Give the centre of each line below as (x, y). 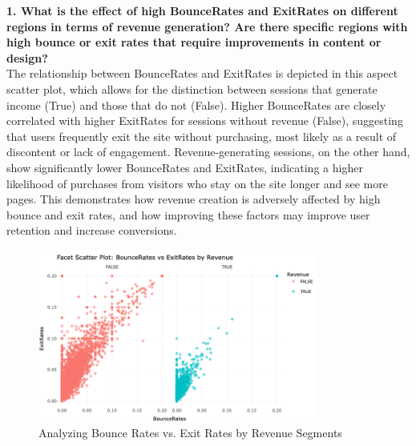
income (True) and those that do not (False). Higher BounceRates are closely (196, 104)
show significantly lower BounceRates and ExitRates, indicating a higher (185, 167)
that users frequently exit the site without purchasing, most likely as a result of (202, 136)
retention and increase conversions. (92, 230)
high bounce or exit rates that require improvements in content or (194, 42)
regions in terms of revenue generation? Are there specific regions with (207, 26)
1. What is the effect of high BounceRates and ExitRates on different (202, 10)
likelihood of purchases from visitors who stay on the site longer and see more (197, 183)
